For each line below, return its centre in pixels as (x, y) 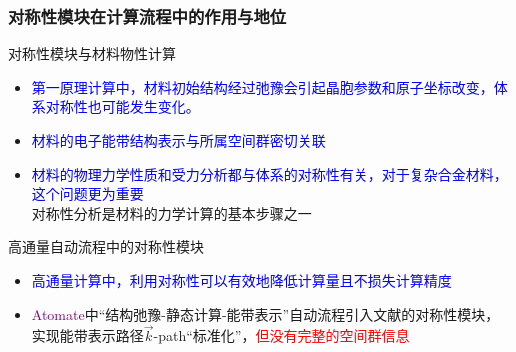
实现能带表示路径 (87, 335)
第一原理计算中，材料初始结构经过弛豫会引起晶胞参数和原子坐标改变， (262, 86)
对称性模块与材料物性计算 (92, 53)
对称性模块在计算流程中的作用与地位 (147, 15)
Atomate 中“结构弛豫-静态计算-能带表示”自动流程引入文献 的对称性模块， (265, 313)
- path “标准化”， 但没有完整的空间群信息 (281, 335)
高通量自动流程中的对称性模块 (106, 246)
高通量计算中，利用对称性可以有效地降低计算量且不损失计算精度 (241, 279)
